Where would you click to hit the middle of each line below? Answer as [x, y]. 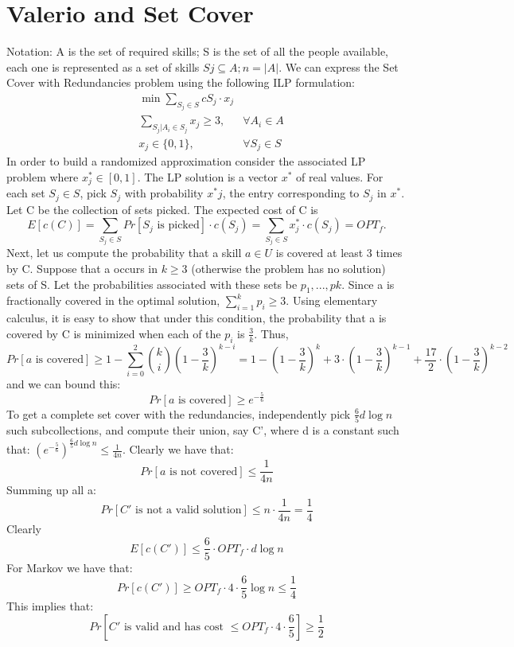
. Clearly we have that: [178, 449]
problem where [43, 176]
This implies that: [50, 606]
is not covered [204, 472]
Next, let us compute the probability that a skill [124, 253]
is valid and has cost [173, 627]
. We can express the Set [339, 66]
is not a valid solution [189, 511]
